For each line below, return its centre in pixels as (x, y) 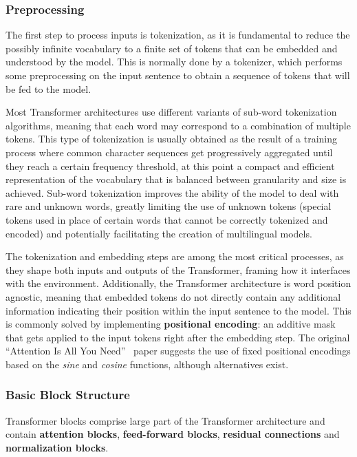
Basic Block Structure (68, 395)
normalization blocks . (57, 447)
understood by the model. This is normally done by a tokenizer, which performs (174, 62)
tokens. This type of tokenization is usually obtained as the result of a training (172, 139)
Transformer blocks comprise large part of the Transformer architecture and (165, 420)
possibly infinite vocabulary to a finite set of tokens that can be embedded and (172, 48)
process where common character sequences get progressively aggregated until (169, 152)
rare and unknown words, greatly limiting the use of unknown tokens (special (169, 206)
